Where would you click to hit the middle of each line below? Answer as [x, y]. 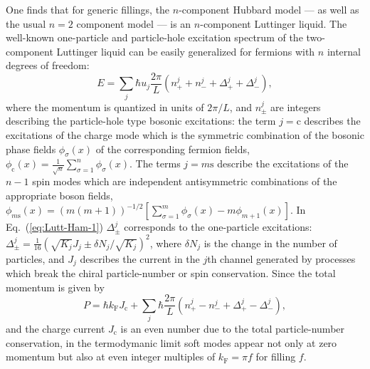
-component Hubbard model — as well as [269, 9]
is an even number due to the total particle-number [233, 329]
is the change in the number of [270, 243]
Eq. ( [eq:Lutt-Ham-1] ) [54, 227]
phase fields [31, 149]
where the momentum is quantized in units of [105, 106]
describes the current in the [140, 258]
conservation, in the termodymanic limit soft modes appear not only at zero [171, 342]
